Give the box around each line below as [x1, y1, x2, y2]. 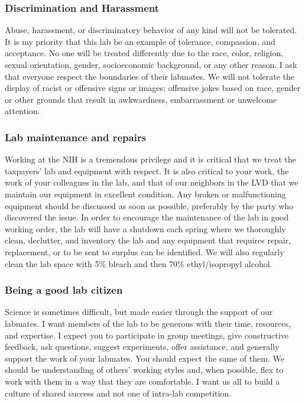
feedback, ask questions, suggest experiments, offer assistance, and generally [5, 340, 280, 353]
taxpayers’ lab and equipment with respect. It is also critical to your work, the [5, 164, 289, 177]
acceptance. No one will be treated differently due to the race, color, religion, [5, 47, 284, 59]
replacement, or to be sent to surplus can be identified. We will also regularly [5, 245, 284, 258]
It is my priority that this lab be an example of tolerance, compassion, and [5, 35, 275, 47]
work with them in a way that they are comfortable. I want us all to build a [5, 375, 280, 387]
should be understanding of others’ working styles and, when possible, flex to [5, 363, 284, 376]
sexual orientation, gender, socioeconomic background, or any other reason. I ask [5, 58, 297, 70]
